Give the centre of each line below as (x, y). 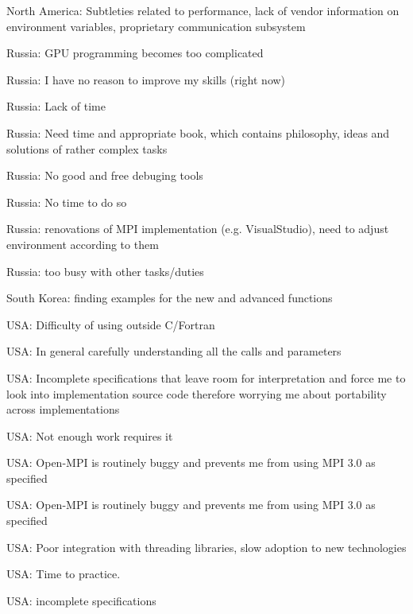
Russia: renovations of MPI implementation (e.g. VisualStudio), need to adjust (198, 229)
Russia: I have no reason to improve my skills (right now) (146, 79)
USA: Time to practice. (64, 574)
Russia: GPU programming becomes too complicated (135, 53)
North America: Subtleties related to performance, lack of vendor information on (203, 10)
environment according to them (83, 244)
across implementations (63, 409)
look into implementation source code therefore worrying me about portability (197, 393)
